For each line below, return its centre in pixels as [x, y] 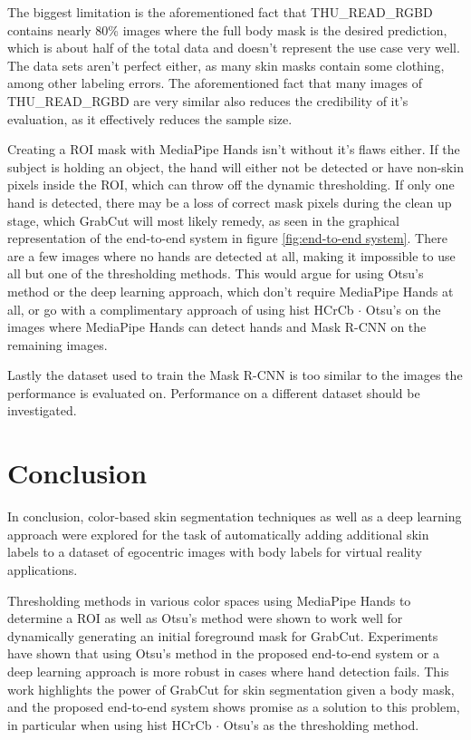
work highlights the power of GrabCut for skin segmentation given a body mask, [231, 689]
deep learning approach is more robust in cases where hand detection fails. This [228, 671]
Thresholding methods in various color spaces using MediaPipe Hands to [209, 600]
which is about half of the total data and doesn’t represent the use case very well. [234, 48]
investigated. [42, 410]
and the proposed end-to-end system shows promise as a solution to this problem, [234, 707]
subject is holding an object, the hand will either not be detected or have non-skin [235, 166]
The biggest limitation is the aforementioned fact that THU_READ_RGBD [220, 12]
